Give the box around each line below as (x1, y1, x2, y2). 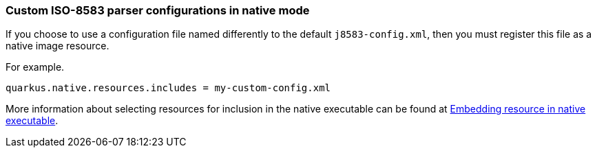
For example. (6, 61, 65, 73)
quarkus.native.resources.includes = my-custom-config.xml (6, 82, 331, 94)
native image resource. (6, 40, 109, 52)
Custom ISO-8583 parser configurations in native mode (6, 3, 310, 17)
